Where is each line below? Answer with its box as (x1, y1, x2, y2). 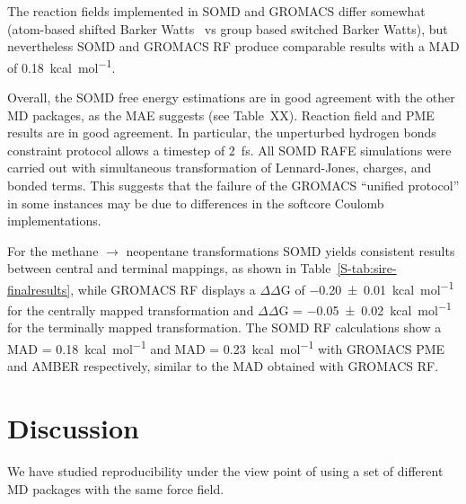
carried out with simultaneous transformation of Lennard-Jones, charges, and (7, 158, 432, 177)
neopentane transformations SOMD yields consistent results (126, 241, 455, 260)
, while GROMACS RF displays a (70, 279, 256, 298)
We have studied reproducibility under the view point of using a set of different (7, 462, 444, 481)
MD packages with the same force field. (7, 479, 224, 498)
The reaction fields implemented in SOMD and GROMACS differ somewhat (7, 2, 426, 20)
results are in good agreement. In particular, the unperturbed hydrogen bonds (7, 123, 436, 142)
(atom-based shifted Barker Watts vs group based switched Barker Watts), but (7, 19, 448, 38)
